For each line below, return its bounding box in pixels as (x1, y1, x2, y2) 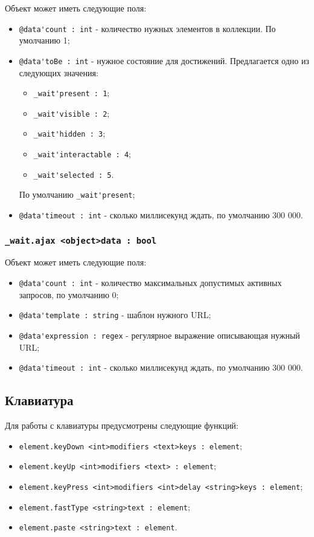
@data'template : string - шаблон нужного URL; (19, 308, 211, 321)
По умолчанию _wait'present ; (19, 188, 135, 201)
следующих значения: (19, 66, 98, 79)
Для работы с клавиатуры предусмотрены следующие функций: (5, 419, 239, 432)
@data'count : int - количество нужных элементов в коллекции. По (19, 22, 276, 34)
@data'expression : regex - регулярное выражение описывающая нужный (19, 328, 300, 341)
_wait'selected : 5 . (33, 168, 114, 180)
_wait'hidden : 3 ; (33, 127, 106, 140)
